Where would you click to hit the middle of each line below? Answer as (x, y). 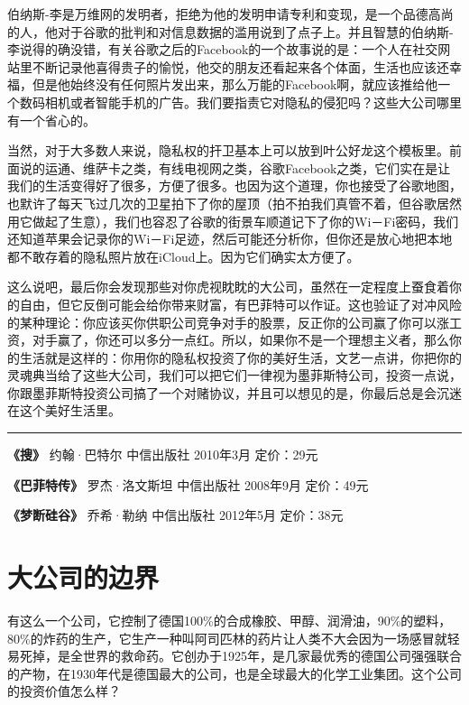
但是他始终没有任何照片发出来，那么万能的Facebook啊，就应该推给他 (235, 84)
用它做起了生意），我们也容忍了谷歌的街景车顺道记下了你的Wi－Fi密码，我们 (233, 221)
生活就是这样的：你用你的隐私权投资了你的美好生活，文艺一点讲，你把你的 (240, 357)
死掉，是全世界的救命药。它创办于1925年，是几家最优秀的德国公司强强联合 (240, 656)
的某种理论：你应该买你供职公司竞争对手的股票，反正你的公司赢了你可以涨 (228, 322)
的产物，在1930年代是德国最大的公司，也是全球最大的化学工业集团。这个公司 (234, 673)
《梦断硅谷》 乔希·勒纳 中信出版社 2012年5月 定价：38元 (175, 515)
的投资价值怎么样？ (64, 691)
